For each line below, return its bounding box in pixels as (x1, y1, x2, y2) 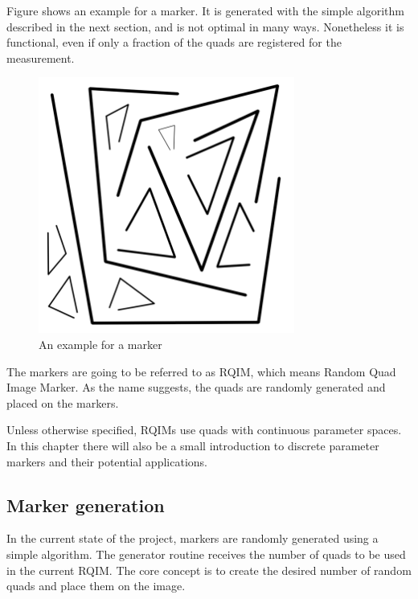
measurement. (6, 49, 75, 66)
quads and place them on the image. (6, 577, 186, 594)
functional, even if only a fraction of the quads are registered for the (6, 34, 342, 51)
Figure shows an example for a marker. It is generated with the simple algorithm (6, 2, 404, 18)
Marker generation (6, 492, 165, 517)
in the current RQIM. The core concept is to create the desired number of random (6, 561, 412, 578)
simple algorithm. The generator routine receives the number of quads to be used (6, 545, 406, 562)
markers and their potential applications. (6, 453, 207, 470)
